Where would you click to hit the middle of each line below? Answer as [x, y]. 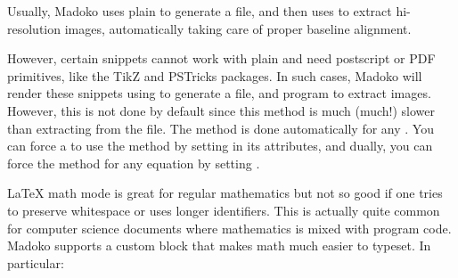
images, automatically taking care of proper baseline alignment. [238, 28]
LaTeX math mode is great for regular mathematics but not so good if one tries [225, 193]
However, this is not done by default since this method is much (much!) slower [221, 110]
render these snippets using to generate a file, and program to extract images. [219, 93]
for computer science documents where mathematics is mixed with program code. [229, 228]
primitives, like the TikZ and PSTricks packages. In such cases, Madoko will [215, 75]
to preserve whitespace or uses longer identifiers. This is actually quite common [224, 210]
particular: [36, 262]
